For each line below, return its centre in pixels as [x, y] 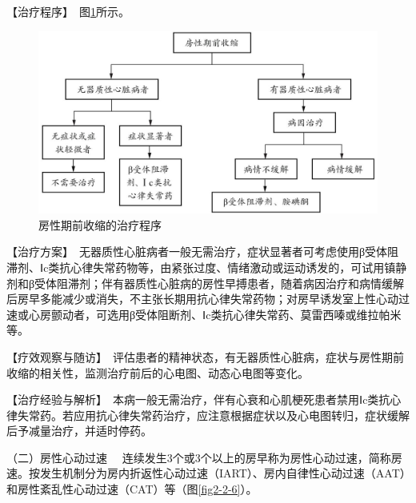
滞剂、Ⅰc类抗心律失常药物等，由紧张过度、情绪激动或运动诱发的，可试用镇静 [207, 267]
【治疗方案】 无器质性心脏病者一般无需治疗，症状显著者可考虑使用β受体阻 [203, 251]
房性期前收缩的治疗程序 [100, 224]
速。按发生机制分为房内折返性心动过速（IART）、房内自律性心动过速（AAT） [206, 473]
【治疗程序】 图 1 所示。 [68, 11]
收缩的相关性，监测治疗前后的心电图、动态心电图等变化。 [158, 372]
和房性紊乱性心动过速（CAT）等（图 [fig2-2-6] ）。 [132, 489]
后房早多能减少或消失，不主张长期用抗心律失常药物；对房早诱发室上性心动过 [208, 299]
